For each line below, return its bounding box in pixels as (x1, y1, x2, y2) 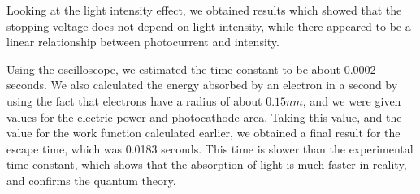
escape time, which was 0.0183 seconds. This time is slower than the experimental (6, 140, 414, 157)
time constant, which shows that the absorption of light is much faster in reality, (6, 156, 407, 173)
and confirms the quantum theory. (6, 171, 176, 188)
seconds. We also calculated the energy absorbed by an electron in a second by (6, 76, 398, 93)
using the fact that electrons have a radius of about (6, 92, 262, 109)
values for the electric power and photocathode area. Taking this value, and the (6, 108, 402, 125)
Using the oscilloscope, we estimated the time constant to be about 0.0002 (6, 60, 376, 77)
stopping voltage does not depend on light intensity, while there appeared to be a (6, 17, 411, 34)
